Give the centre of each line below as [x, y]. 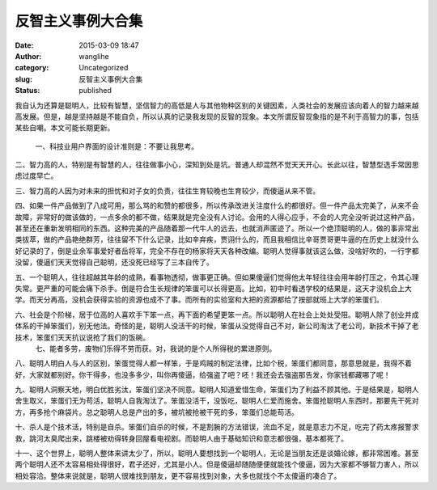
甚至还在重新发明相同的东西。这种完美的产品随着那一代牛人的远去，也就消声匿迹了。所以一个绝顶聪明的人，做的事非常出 [217, 228]
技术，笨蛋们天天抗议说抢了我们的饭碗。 [82, 337]
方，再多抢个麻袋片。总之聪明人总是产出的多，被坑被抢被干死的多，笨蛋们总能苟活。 [157, 412]
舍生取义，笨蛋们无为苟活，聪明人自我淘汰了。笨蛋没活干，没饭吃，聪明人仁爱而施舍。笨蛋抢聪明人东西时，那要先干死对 [217, 401]
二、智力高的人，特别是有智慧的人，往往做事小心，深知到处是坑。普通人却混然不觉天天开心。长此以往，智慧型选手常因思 [217, 165]
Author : [28, 56]
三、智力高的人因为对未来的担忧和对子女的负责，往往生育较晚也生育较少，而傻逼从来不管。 [167, 191]
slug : [23, 79]
